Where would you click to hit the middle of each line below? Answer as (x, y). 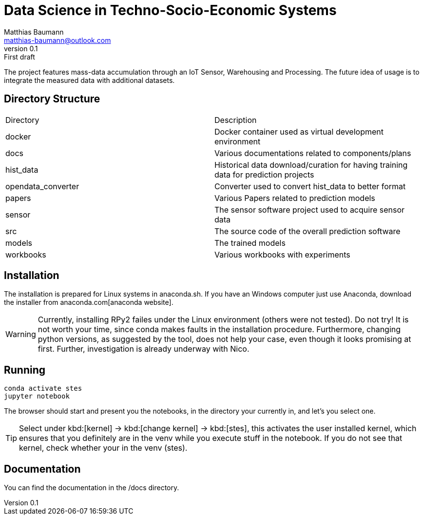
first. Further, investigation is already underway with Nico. (144, 349)
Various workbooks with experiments (282, 254)
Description (236, 120)
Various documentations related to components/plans (313, 153)
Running (25, 370)
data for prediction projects (264, 174)
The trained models (250, 243)
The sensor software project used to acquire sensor (310, 210)
